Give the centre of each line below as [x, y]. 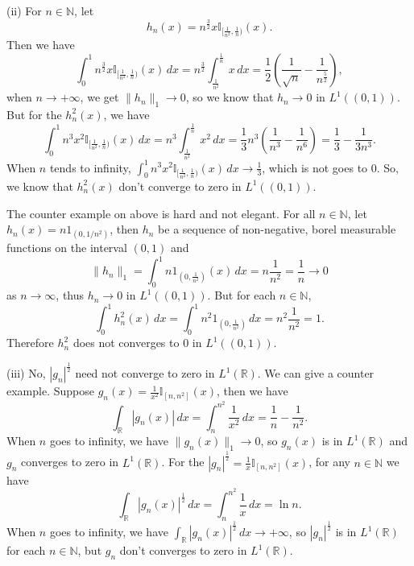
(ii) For [24, 10]
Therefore [30, 343]
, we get [99, 97]
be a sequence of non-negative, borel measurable [277, 229]
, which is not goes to [315, 167]
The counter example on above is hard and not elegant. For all [161, 213]
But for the [34, 114]
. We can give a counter [316, 373]
